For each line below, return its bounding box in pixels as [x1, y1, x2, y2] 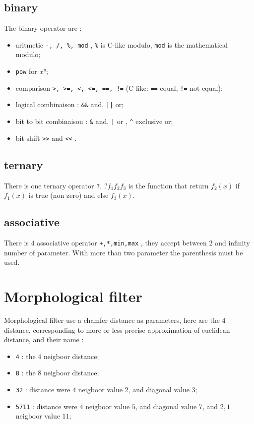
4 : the [15, 351, 36, 361]
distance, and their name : [4, 334, 84, 345]
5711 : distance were [15, 401, 77, 411]
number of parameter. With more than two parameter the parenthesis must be [4, 247, 243, 257]
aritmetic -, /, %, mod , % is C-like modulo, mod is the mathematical [15, 39, 228, 50]
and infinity [215, 237, 250, 247]
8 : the [15, 367, 36, 378]
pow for [15, 66, 37, 76]
